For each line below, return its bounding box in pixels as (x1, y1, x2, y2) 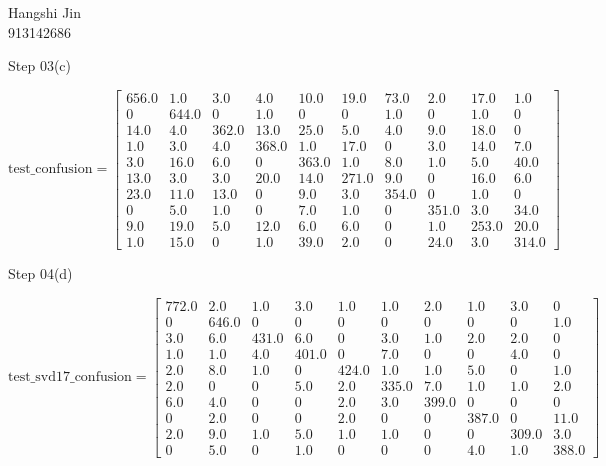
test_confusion (8, 162, 93, 177)
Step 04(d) (8, 263, 73, 284)
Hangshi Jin (8, 2, 82, 22)
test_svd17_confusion (8, 370, 132, 385)
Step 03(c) (8, 55, 71, 76)
